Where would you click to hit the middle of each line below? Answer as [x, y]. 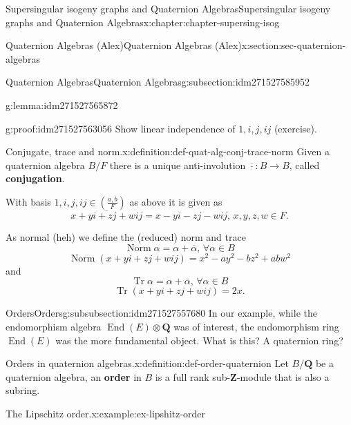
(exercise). [295, 128]
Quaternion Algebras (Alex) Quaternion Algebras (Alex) [124, 45]
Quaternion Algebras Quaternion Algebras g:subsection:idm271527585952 [158, 82]
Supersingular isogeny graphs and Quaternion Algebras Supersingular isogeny [168, 8]
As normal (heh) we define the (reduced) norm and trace [126, 237]
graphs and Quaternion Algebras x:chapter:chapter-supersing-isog [143, 22]
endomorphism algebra [54, 327]
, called [304, 165]
